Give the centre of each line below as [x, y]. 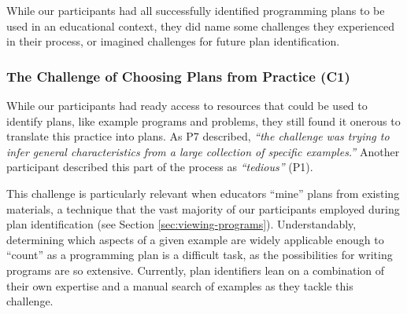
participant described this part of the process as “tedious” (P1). [160, 167]
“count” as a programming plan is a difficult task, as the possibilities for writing [200, 255]
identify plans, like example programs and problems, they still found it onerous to [203, 120]
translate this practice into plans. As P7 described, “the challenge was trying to [198, 136]
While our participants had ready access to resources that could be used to [187, 105]
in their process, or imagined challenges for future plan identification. [173, 41]
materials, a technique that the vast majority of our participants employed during [203, 208]
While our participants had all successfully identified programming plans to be [196, 10]
